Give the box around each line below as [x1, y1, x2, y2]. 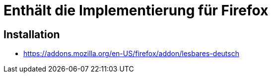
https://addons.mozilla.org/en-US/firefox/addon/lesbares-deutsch [23, 49, 239, 58]
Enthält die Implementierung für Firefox [3, 2, 269, 19]
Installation [3, 28, 60, 41]
